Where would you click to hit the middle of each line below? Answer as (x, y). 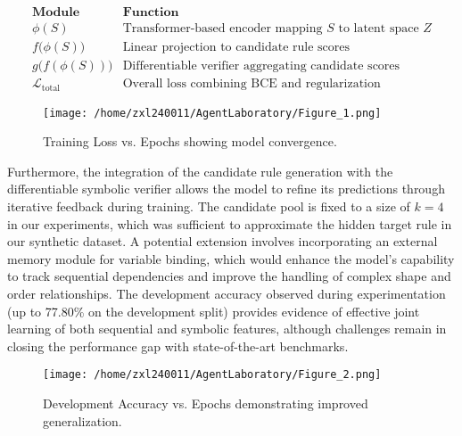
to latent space (379, 29)
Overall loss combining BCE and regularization (252, 84)
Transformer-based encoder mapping (223, 29)
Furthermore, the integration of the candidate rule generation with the (200, 171)
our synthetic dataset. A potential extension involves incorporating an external (223, 241)
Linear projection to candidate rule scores (236, 48)
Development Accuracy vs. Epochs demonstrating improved (206, 403)
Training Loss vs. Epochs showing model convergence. (190, 141)
